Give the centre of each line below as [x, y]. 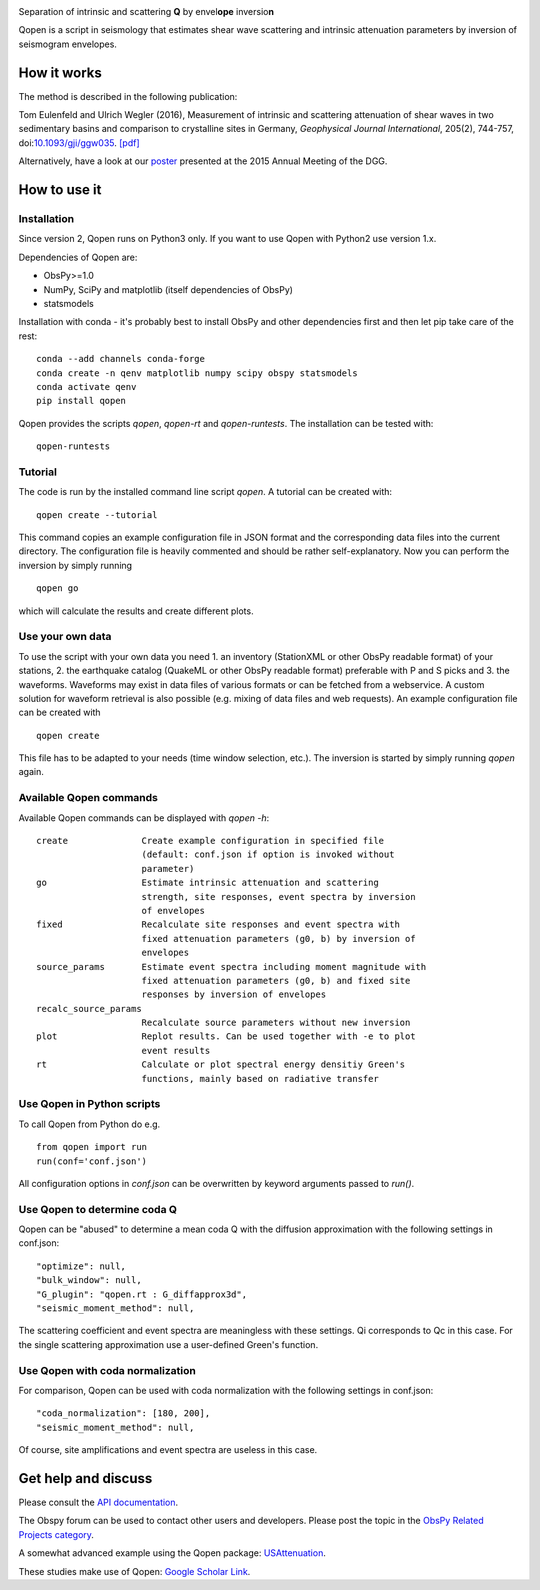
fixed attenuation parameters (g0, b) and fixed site [276, 980]
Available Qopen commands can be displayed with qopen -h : [144, 817]
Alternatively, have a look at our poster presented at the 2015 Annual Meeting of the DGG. [203, 161]
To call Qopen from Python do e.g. [89, 1124]
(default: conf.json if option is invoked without [268, 854]
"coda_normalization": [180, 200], [123, 1413]
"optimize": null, [81, 1266]
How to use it [60, 190]
